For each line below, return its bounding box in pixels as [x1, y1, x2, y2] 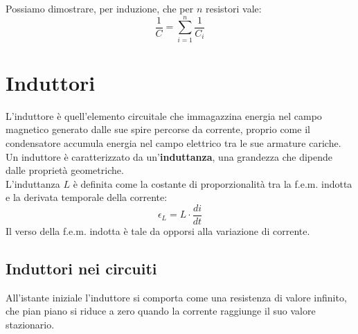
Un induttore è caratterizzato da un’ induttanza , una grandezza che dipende [6, 149, 333, 164]
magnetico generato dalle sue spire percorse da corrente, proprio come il [6, 122, 310, 137]
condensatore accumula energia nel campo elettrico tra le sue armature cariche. [6, 136, 341, 150]
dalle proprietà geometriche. [6, 163, 124, 177]
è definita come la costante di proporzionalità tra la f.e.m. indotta [73, 176, 352, 191]
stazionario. [6, 317, 55, 332]
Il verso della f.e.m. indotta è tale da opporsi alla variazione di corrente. [6, 224, 310, 238]
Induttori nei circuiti [6, 258, 157, 279]
